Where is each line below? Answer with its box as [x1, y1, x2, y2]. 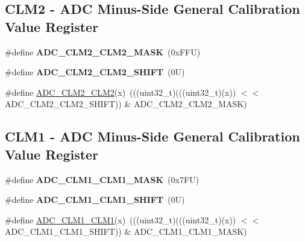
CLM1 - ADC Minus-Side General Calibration [5, 127, 300, 146]
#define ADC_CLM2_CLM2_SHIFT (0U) [5, 66, 185, 78]
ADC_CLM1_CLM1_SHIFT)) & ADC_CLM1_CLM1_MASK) [5, 225, 247, 238]
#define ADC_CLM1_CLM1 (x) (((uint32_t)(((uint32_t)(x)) [5, 213, 236, 226]
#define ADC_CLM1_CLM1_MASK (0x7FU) [5, 173, 200, 185]
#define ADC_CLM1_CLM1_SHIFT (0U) [5, 193, 185, 206]
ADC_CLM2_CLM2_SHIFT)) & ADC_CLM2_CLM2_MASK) [5, 98, 247, 110]
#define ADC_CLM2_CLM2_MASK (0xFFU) [5, 45, 201, 58]
